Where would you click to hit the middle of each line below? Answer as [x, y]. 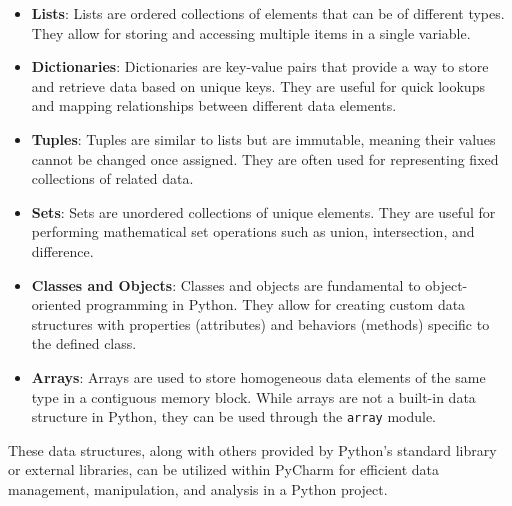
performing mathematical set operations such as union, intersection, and [253, 231]
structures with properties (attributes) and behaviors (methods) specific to [260, 323]
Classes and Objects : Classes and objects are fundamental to [226, 284]
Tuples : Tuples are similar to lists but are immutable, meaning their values [263, 138]
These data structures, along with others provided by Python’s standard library [252, 449]
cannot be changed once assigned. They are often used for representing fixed [265, 158]
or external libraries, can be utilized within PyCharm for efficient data [224, 469]
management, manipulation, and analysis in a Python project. [198, 488]
